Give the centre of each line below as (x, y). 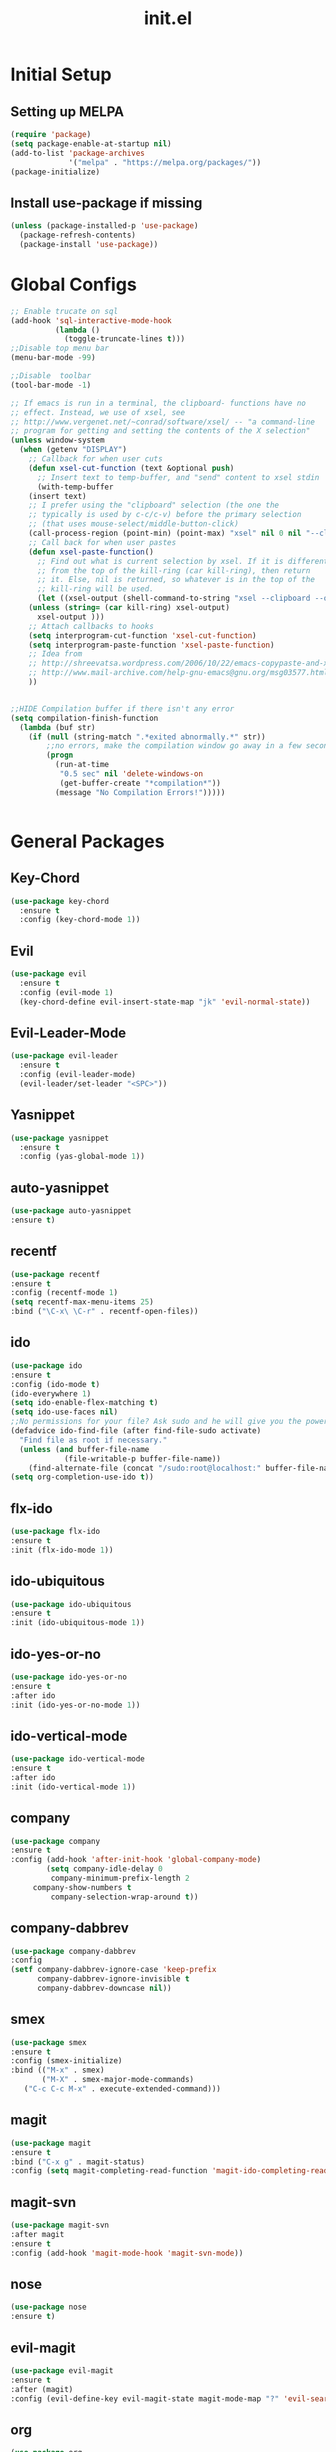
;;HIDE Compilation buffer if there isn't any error (122, 708)
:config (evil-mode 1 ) (66, 992)
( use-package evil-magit (62, 2370)
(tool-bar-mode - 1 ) (51, 385)
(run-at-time (82, 765)
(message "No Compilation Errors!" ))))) (140, 792)
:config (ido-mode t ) (55, 1384)
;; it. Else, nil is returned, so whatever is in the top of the (175, 580)
